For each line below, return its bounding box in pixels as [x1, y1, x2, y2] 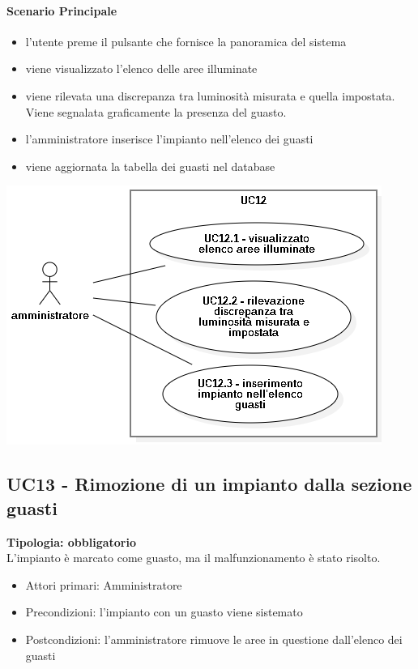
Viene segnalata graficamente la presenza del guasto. [25, 103, 287, 120]
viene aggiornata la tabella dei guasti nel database [25, 157, 275, 174]
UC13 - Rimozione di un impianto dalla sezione [6, 471, 412, 496]
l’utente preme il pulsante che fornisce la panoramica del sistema [25, 32, 347, 49]
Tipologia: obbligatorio [6, 533, 137, 550]
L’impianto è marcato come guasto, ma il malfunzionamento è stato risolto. [6, 549, 381, 566]
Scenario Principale [6, 2, 117, 19]
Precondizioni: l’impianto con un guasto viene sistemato [25, 603, 303, 620]
